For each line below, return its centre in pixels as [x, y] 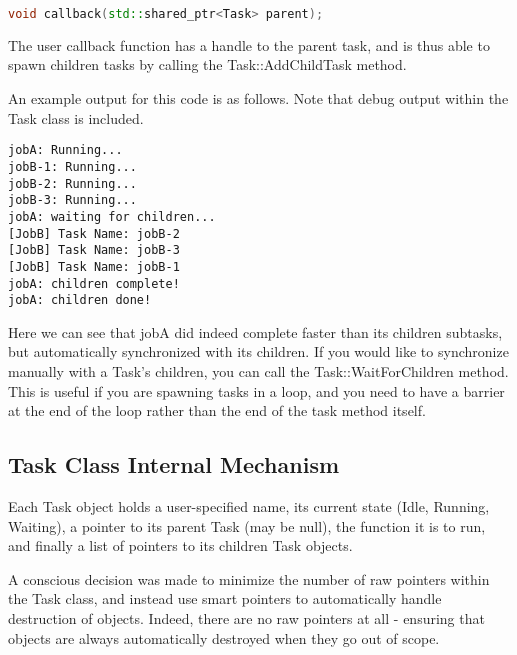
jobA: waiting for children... [112, 216]
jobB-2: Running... [72, 183]
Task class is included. [76, 117]
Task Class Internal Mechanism [174, 464]
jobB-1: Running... [72, 166]
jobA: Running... [65, 150]
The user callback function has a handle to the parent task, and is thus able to [249, 44]
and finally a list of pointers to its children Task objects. [180, 545]
